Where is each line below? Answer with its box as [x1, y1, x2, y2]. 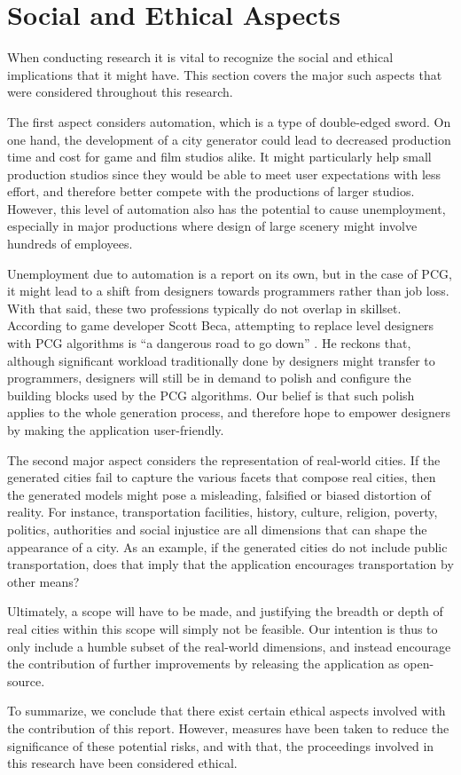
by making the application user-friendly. [7, 421, 224, 439]
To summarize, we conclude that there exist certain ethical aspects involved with [7, 701, 446, 720]
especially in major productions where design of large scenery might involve [7, 217, 418, 235]
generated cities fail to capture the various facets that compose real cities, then [7, 468, 436, 486]
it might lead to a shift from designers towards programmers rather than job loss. [7, 281, 449, 300]
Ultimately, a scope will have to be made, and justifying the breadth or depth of [7, 602, 443, 621]
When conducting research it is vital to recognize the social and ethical [7, 48, 394, 67]
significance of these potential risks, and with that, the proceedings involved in [7, 736, 434, 755]
